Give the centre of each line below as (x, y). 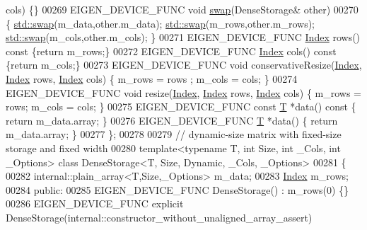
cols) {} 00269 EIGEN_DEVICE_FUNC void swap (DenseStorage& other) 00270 (182, 9)
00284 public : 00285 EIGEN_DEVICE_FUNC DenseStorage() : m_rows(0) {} (177, 189)
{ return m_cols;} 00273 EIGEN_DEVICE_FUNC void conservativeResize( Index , (184, 65)
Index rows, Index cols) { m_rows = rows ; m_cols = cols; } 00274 (152, 78)
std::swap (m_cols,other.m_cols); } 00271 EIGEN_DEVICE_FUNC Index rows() (183, 37)
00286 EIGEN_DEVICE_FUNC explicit (95, 203)
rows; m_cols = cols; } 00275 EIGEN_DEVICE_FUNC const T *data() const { (181, 107)
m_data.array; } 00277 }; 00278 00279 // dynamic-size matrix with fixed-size (174, 134)
